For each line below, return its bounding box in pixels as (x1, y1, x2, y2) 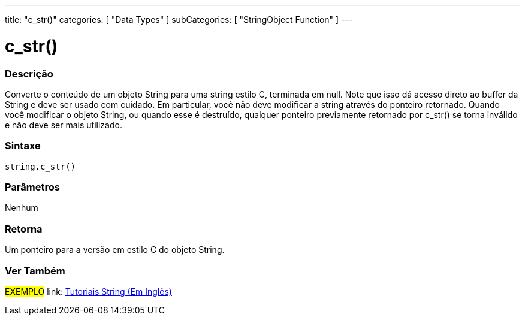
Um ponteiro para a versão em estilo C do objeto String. (5, 244, 225, 255)
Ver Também (5, 264, 65, 277)
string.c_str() (5, 161, 76, 171)
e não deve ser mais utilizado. (5, 119, 122, 130)
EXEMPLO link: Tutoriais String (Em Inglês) (5, 286, 172, 297)
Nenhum (5, 203, 38, 213)
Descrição (5, 67, 53, 80)
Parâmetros (5, 181, 60, 193)
